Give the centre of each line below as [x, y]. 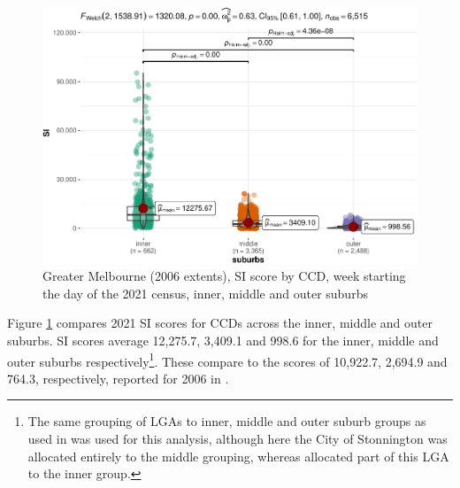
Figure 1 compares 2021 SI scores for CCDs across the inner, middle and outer [220, 323]
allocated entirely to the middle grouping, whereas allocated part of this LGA [238, 456]
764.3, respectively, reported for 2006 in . [118, 378]
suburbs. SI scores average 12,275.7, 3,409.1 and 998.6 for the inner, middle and [223, 340]
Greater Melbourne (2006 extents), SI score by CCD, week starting [224, 276]
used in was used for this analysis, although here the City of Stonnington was [238, 438]
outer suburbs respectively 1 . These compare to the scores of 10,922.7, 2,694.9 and [227, 360]
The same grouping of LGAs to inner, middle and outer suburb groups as [227, 421]
